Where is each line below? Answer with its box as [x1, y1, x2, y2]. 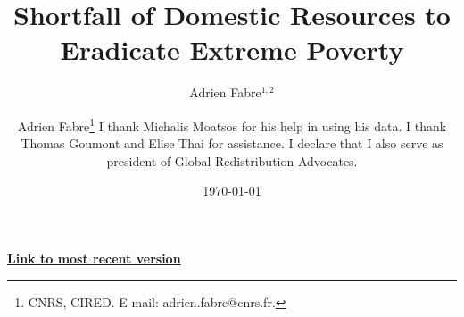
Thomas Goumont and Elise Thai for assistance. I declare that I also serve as [21, 134, 443, 153]
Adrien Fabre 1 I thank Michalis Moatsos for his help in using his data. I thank [17, 113, 447, 135]
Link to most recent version [7, 248, 181, 267]
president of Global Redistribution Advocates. [106, 151, 358, 170]
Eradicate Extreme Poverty [60, 31, 404, 68]
